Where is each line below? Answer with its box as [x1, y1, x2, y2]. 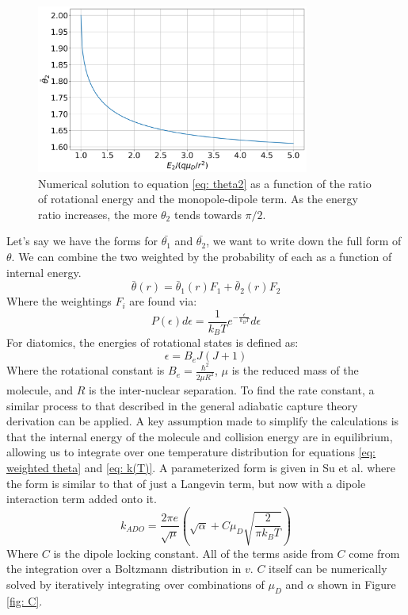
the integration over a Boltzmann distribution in [6, 560, 242, 577]
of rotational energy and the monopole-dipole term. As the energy [38, 190, 358, 207]
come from [349, 544, 400, 561]
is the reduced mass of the [231, 362, 359, 379]
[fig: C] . [6, 592, 43, 609]
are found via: [129, 293, 197, 309]
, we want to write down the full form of [206, 233, 402, 249]
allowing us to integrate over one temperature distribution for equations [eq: [6, 444, 376, 460]
